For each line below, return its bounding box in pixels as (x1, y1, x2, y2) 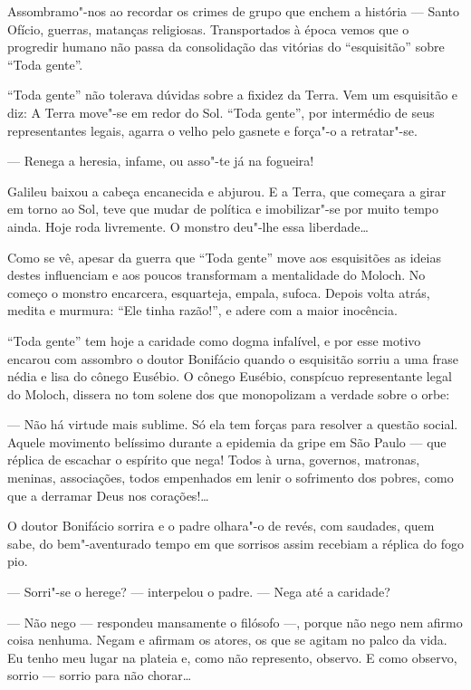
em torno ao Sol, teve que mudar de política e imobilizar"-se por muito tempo (7, 199, 438, 218)
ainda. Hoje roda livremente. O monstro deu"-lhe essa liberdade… (7, 216, 369, 235)
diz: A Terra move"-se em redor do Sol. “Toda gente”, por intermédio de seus (7, 102, 435, 121)
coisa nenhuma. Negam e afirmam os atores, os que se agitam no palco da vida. (7, 630, 447, 649)
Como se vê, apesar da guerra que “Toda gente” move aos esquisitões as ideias (7, 247, 441, 266)
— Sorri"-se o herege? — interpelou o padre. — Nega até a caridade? (7, 582, 390, 601)
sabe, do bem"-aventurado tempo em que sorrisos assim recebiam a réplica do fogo (7, 533, 464, 552)
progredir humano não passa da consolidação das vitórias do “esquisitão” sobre (7, 37, 445, 56)
